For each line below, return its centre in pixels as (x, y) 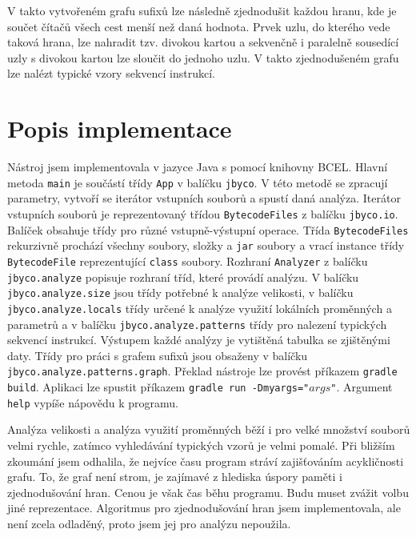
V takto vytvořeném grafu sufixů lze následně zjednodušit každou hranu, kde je (202, 10)
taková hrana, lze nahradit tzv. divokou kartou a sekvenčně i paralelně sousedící (203, 42)
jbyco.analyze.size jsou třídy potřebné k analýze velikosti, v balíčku (180, 293)
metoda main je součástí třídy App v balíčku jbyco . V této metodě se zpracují (198, 182)
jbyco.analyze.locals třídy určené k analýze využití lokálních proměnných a (200, 308)
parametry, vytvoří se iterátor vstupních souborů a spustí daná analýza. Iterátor (204, 198)
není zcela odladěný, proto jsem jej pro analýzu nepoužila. (149, 523)
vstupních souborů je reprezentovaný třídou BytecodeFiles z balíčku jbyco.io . (203, 213)
